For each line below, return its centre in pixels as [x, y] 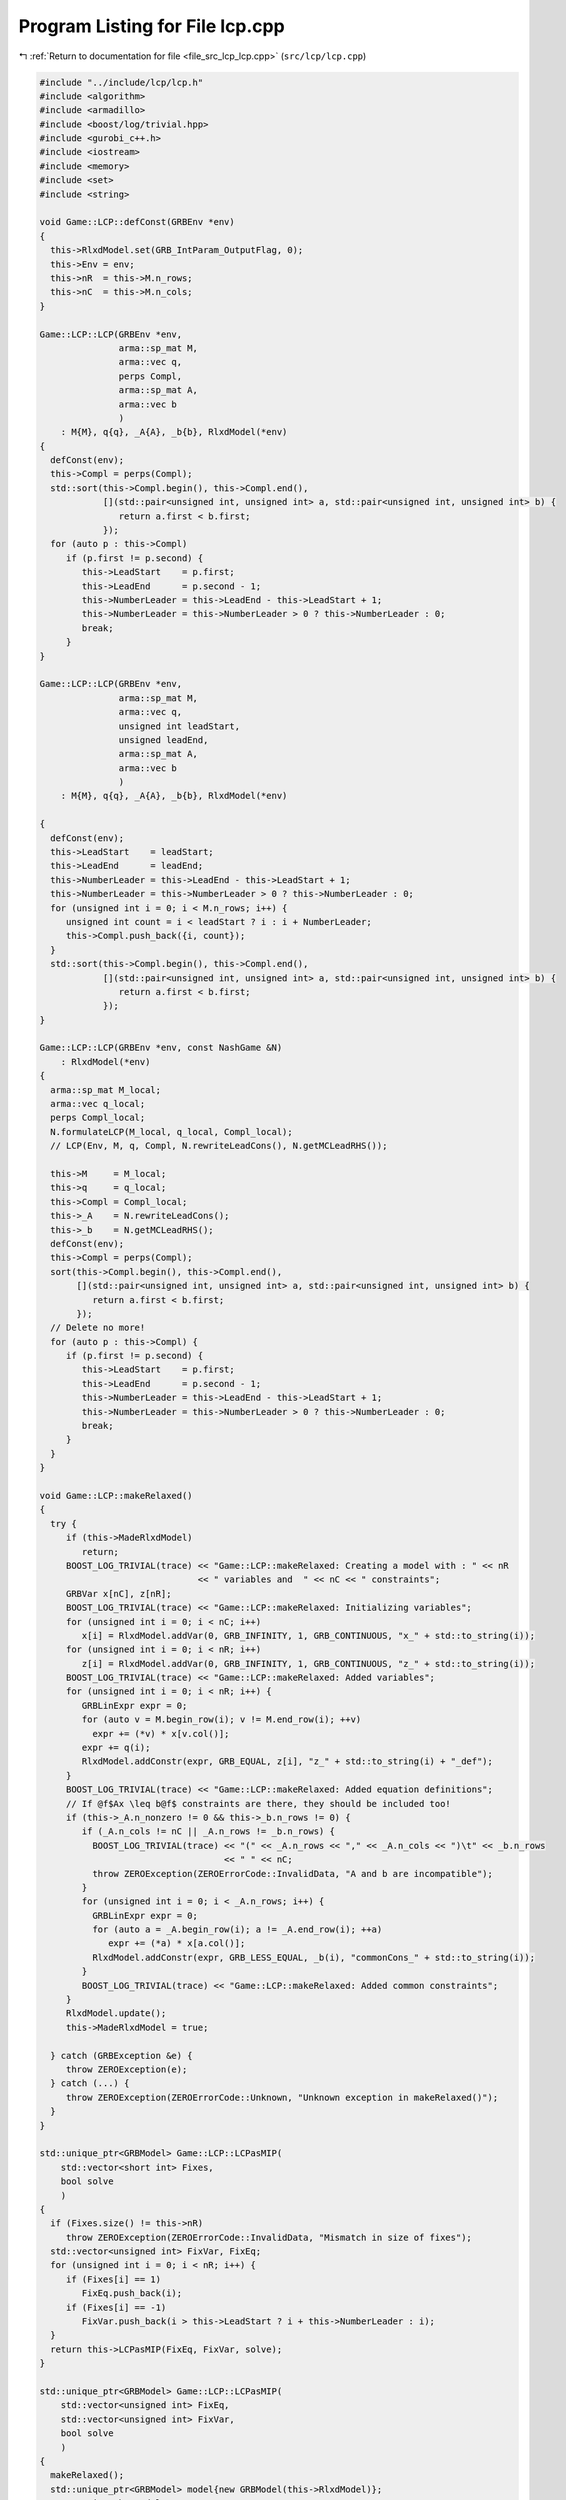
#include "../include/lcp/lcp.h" [121, 82]
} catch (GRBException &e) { [122, 2055]
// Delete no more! [98, 1328]
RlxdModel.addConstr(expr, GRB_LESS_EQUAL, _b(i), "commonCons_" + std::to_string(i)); [313, 1957]
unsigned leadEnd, [163, 739]
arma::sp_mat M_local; [106, 1089]
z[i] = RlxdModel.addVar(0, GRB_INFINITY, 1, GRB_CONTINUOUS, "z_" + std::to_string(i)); [308, 1663]
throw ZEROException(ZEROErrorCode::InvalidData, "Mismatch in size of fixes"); [268, 2237]
